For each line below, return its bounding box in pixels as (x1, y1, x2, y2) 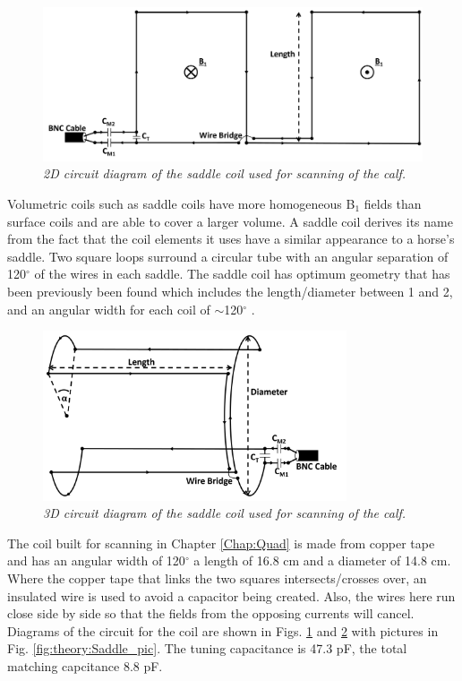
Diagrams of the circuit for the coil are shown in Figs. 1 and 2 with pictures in (7, 621, 439, 640)
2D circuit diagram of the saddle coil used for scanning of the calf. (43, 164, 406, 183)
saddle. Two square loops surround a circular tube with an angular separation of (7, 246, 449, 265)
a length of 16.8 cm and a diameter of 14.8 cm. (193, 551, 451, 570)
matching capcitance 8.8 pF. (7, 656, 163, 675)
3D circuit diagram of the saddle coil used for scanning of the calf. (43, 504, 406, 522)
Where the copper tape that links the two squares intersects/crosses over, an (7, 569, 427, 587)
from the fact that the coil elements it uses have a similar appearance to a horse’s (7, 229, 455, 248)
